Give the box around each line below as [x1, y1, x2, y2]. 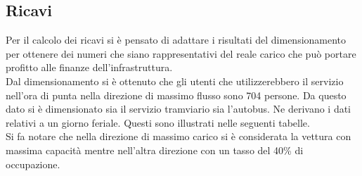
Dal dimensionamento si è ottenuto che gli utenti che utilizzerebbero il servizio [6, 73, 344, 88]
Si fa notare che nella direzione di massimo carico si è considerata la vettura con [6, 129, 351, 144]
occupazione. [6, 156, 60, 171]
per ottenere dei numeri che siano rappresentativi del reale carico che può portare [6, 46, 356, 61]
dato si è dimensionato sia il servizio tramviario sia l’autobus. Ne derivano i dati [6, 101, 351, 116]
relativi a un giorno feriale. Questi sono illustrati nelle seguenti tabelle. [6, 115, 310, 130]
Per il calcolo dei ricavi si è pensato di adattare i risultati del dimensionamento [6, 32, 347, 47]
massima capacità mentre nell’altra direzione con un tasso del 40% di [6, 142, 304, 157]
